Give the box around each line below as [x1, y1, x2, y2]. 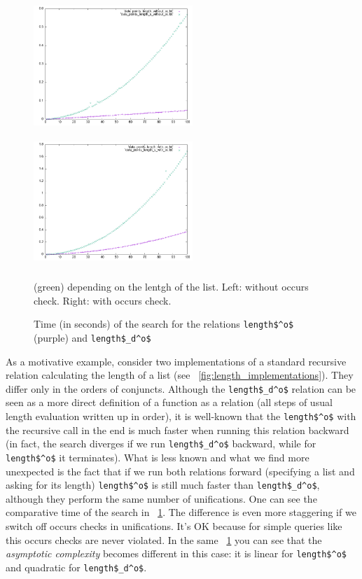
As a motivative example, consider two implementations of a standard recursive [6, 354, 347, 368]
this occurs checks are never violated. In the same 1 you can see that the [6, 532, 322, 547]
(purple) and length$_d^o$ [34, 330, 151, 344]
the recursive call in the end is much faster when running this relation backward [6, 422, 349, 437]
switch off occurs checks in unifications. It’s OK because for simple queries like [6, 519, 342, 533]
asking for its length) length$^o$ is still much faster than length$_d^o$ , [6, 477, 320, 492]
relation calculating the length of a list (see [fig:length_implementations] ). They [6, 368, 354, 382]
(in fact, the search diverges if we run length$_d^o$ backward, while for [6, 436, 316, 451]
